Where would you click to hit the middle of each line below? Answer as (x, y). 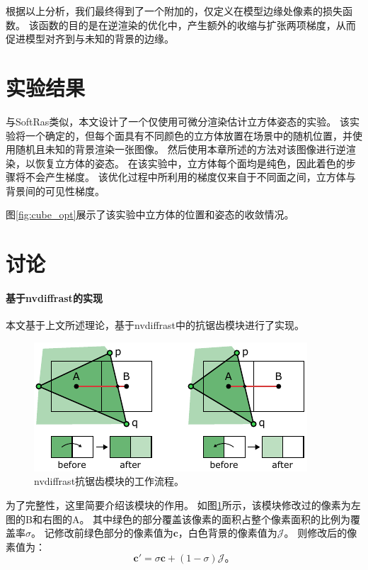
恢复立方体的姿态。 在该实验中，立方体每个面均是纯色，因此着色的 (190, 163)
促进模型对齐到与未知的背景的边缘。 (90, 39)
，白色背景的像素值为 (228, 533)
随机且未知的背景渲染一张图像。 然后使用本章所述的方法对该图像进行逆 (180, 149)
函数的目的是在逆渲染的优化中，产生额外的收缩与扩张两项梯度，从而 (197, 24)
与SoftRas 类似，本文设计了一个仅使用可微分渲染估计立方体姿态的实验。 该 (178, 121)
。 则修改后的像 (321, 533)
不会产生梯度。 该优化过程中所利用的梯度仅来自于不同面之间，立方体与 (190, 177)
